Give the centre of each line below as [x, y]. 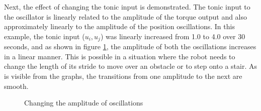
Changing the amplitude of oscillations [84, 103]
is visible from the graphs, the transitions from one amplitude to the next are [123, 76]
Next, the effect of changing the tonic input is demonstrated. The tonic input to [127, 7]
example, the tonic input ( [45, 36]
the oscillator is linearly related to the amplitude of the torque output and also [126, 16]
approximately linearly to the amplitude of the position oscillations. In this [119, 26]
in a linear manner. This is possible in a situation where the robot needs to [120, 56]
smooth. [16, 86]
